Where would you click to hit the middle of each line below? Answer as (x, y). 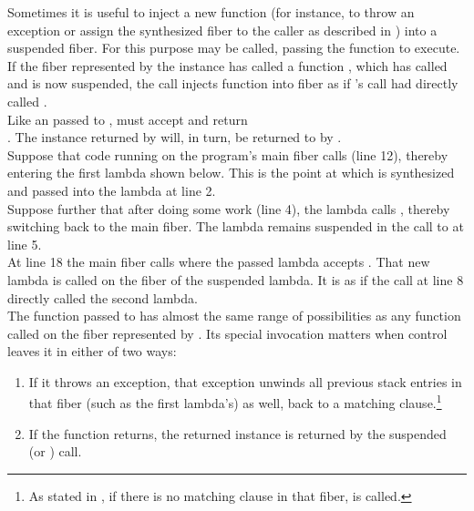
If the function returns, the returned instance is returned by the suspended (237, 433)
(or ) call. (55, 451)
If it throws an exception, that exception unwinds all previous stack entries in (245, 381)
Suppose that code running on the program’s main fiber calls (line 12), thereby (228, 154)
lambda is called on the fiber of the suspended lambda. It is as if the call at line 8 (236, 279)
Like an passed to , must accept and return (128, 119)
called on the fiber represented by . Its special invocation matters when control (227, 333)
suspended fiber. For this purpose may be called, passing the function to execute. (234, 48)
